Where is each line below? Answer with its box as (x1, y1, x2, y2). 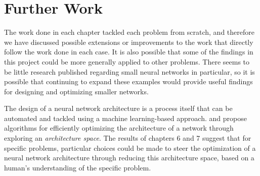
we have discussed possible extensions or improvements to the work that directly (4, 36, 253, 47)
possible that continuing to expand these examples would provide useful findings (4, 76, 253, 87)
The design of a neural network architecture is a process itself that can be (4, 103, 233, 113)
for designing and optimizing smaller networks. (4, 86, 149, 96)
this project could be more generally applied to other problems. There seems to (4, 56, 250, 67)
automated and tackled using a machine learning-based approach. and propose (4, 112, 247, 123)
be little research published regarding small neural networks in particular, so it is (4, 66, 255, 77)
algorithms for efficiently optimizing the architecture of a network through (4, 123, 234, 133)
